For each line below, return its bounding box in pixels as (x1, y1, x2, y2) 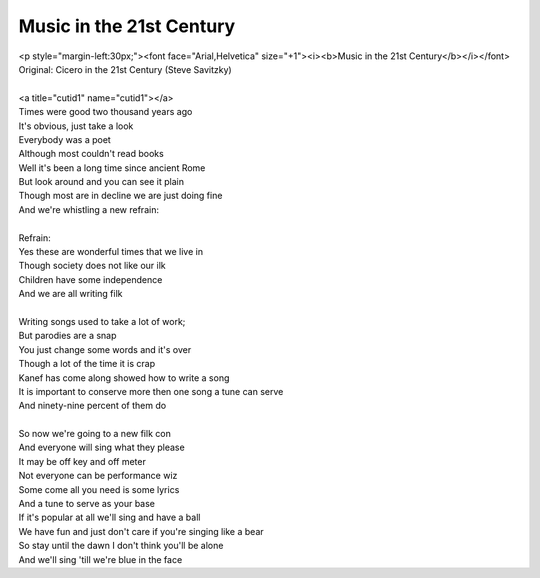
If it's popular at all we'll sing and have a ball (18, 511, 201, 524)
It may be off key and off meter (18, 455, 147, 467)
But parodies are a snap (18, 330, 117, 342)
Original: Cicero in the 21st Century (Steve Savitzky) (18, 63, 232, 75)
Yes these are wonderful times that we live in (18, 246, 204, 258)
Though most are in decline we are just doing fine (18, 190, 223, 202)
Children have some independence (18, 273, 163, 285)
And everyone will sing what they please (18, 441, 185, 454)
